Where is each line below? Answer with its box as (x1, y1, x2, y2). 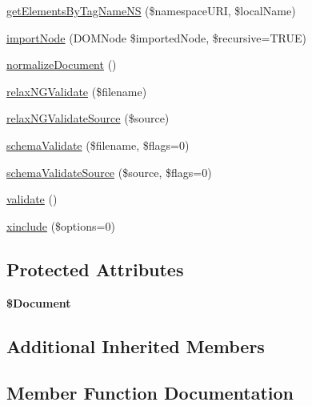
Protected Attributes (6, 256, 184, 281)
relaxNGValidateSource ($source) (6, 110, 170, 127)
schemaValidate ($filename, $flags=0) (6, 136, 190, 153)
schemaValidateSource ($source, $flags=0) (6, 163, 212, 180)
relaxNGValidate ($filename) (6, 82, 147, 99)
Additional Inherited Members (6, 333, 265, 358)
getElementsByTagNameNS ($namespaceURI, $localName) (6, 2, 296, 18)
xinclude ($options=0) (6, 217, 115, 234)
